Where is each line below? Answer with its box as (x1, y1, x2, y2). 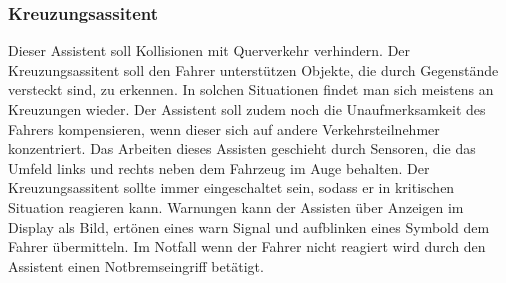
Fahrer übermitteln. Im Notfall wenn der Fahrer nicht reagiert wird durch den (8, 236, 486, 257)
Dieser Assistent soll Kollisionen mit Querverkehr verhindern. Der (8, 40, 411, 61)
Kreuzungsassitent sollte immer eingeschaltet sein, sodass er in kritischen (8, 177, 455, 198)
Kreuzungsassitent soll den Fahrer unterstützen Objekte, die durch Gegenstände (8, 59, 499, 80)
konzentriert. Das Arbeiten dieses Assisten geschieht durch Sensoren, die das (8, 138, 476, 159)
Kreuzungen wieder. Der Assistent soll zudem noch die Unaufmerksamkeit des (8, 99, 486, 119)
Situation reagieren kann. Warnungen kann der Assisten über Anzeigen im (8, 196, 464, 217)
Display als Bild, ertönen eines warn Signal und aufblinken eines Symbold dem (8, 216, 490, 237)
